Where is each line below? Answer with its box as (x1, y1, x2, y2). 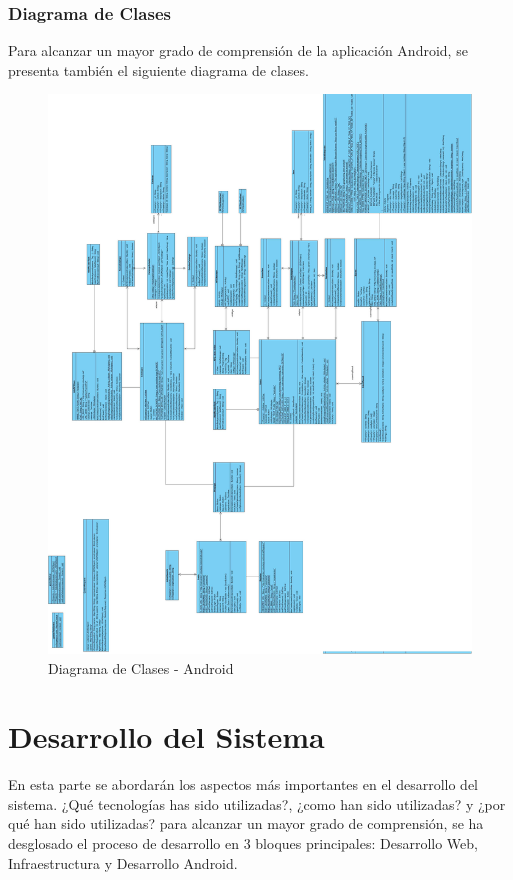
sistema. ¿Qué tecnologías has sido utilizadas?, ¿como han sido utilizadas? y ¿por (8, 793, 506, 814)
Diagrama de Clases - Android (48, 657, 234, 678)
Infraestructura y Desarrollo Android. (8, 852, 238, 873)
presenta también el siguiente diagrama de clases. (8, 59, 309, 80)
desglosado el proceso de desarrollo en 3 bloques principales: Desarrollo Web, (8, 833, 478, 853)
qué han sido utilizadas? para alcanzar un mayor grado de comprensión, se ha (8, 813, 484, 834)
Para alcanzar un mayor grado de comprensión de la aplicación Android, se (8, 40, 468, 61)
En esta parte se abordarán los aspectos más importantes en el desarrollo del (8, 774, 479, 795)
